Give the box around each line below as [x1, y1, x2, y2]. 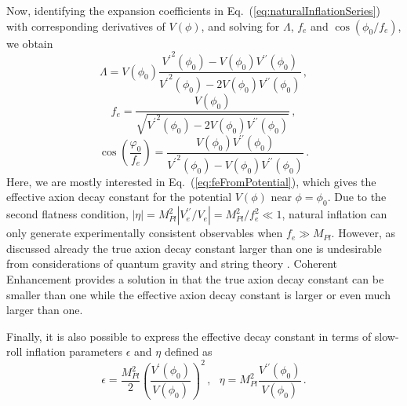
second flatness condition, [6, 206, 129, 222]
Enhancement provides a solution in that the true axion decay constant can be [6, 271, 384, 287]
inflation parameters [25, 343, 122, 360]
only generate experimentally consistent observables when [6, 225, 283, 241]
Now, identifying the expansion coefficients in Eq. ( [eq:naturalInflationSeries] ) [6, 2, 380, 18]
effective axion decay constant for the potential [6, 188, 232, 205]
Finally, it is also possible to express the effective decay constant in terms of [6, 327, 372, 344]
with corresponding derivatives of [6, 17, 165, 34]
